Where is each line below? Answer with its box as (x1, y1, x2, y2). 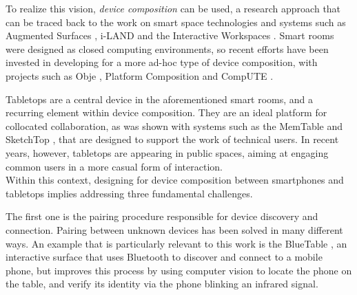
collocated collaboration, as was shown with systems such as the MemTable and (6, 118, 343, 133)
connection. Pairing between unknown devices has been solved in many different (6, 222, 343, 237)
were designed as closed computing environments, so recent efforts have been (6, 41, 329, 56)
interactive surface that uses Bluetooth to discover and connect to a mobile (6, 250, 323, 264)
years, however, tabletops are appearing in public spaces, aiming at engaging (6, 145, 329, 160)
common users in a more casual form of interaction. (6, 159, 223, 173)
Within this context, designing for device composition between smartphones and (6, 173, 344, 187)
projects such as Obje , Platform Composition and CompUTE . (6, 68, 274, 83)
